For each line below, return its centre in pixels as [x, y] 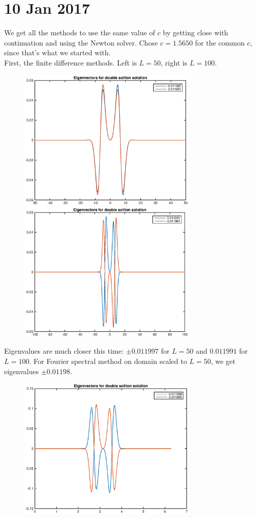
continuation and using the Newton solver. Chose [81, 42]
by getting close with [195, 33]
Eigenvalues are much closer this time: [64, 351]
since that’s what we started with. [57, 52]
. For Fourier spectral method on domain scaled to [108, 361]
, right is [174, 62]
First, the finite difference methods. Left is [71, 62]
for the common [220, 42]
